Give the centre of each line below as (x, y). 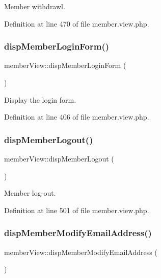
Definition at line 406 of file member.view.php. (77, 117)
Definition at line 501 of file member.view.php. (77, 210)
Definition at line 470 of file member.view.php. (77, 23)
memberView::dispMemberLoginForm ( (65, 65)
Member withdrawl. (35, 6)
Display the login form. (40, 99)
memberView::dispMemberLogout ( (59, 158)
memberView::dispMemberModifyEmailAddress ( (81, 252)
